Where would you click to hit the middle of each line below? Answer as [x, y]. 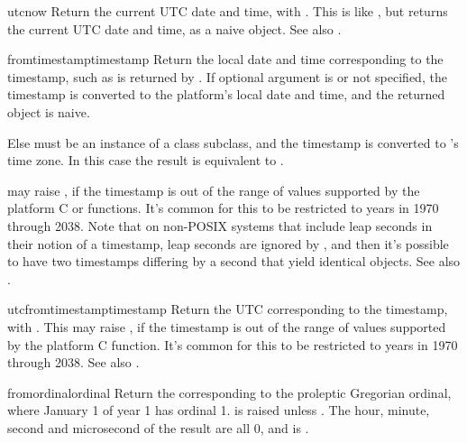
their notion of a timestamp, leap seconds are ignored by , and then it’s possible [228, 243]
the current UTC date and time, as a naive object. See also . [174, 28]
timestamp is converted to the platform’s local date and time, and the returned [226, 94]
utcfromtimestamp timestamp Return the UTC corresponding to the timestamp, [228, 309]
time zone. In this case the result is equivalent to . [146, 160]
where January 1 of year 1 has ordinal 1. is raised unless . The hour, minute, [219, 410]
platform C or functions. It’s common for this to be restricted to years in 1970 [223, 208]
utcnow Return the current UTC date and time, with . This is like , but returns [228, 11]
